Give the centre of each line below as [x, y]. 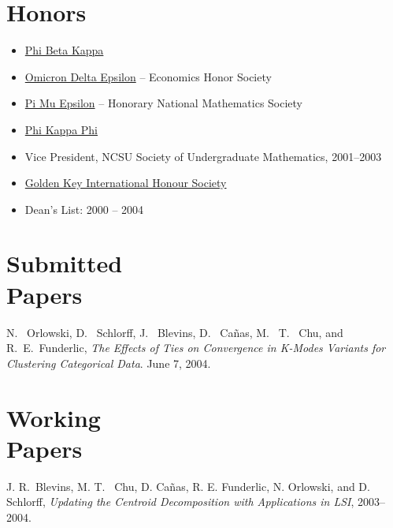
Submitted [65, 263]
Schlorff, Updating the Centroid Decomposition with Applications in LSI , [180, 502]
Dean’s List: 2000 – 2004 [84, 209]
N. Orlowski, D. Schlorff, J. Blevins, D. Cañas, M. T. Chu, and [175, 332]
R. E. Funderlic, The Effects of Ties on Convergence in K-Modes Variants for [196, 348]
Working [54, 417]
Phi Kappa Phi [61, 129]
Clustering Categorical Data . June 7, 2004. [109, 363]
